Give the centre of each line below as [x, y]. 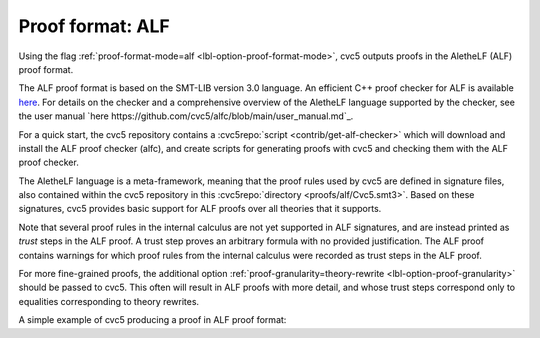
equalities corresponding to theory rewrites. [109, 301]
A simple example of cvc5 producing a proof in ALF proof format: [152, 320]
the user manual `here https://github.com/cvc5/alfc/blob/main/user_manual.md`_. [186, 116]
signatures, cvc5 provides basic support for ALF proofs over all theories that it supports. [200, 209]
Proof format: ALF [94, 26]
